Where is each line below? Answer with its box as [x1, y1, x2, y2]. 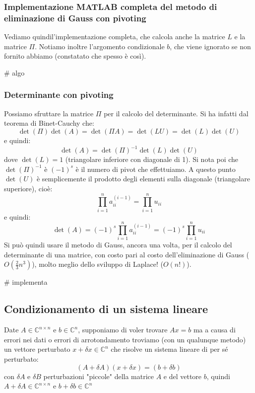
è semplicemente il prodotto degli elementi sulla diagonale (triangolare [36, 173, 250, 184]
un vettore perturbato [4, 344, 70, 354]
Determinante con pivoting [4, 88, 114, 101]
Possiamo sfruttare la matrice [4, 108, 94, 118]
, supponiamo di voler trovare [78, 324, 168, 335]
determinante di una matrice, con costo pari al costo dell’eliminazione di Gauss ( [4, 249, 250, 259]
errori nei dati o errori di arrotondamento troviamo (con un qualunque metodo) [4, 334, 246, 344]
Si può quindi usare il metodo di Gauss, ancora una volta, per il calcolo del [4, 239, 232, 250]
